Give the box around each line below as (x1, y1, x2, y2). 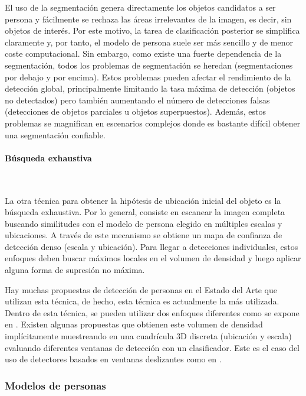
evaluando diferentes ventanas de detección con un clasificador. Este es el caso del (5, 341, 300, 353)
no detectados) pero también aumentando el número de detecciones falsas (5, 93, 270, 106)
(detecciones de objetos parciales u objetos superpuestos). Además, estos (5, 105, 266, 118)
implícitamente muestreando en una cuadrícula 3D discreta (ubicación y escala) (5, 330, 292, 342)
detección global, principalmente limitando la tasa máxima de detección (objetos (5, 82, 295, 95)
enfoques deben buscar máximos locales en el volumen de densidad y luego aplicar (5, 252, 301, 264)
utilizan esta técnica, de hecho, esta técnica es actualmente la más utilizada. (5, 295, 279, 307)
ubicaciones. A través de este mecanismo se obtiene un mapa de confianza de (5, 229, 282, 241)
